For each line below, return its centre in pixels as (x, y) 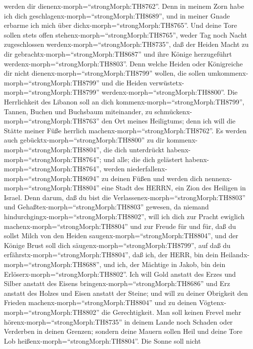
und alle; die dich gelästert (143, 159)
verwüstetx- (167, 82)
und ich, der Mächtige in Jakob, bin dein (165, 264)
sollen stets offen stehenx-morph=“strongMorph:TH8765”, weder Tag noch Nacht (126, 34)
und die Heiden (125, 82)
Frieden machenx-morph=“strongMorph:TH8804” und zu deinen (100, 302)
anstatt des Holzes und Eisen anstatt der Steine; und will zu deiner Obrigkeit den (126, 293)
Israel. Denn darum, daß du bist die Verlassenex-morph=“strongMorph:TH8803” (125, 197)
